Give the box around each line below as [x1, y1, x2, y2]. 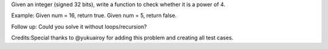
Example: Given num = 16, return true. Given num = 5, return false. [11, 12, 177, 19]
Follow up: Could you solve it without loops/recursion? [11, 23, 147, 30]
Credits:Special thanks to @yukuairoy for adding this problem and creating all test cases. [11, 34, 234, 42]
